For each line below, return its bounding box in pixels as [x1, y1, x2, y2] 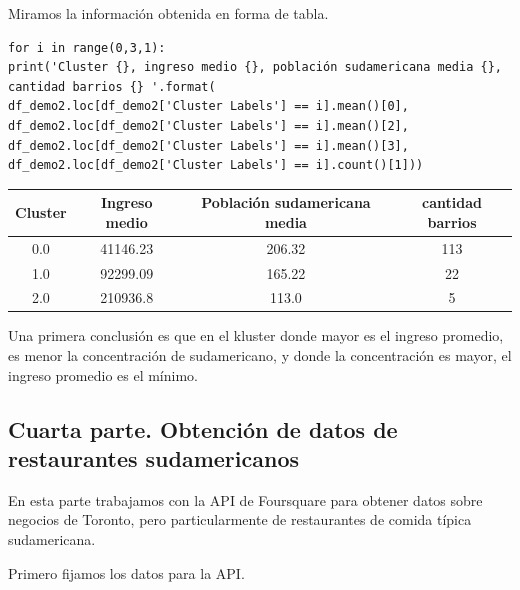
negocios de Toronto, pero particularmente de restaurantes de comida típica [8, 509, 472, 530]
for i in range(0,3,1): [8, 40, 166, 55]
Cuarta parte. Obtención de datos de [8, 413, 398, 444]
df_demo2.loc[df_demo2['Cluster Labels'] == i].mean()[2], [8, 118, 409, 133]
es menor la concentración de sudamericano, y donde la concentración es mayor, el [8, 345, 512, 366]
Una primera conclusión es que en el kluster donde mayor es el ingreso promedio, [8, 325, 504, 346]
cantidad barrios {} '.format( [8, 79, 216, 94]
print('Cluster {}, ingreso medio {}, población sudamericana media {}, [8, 60, 502, 75]
